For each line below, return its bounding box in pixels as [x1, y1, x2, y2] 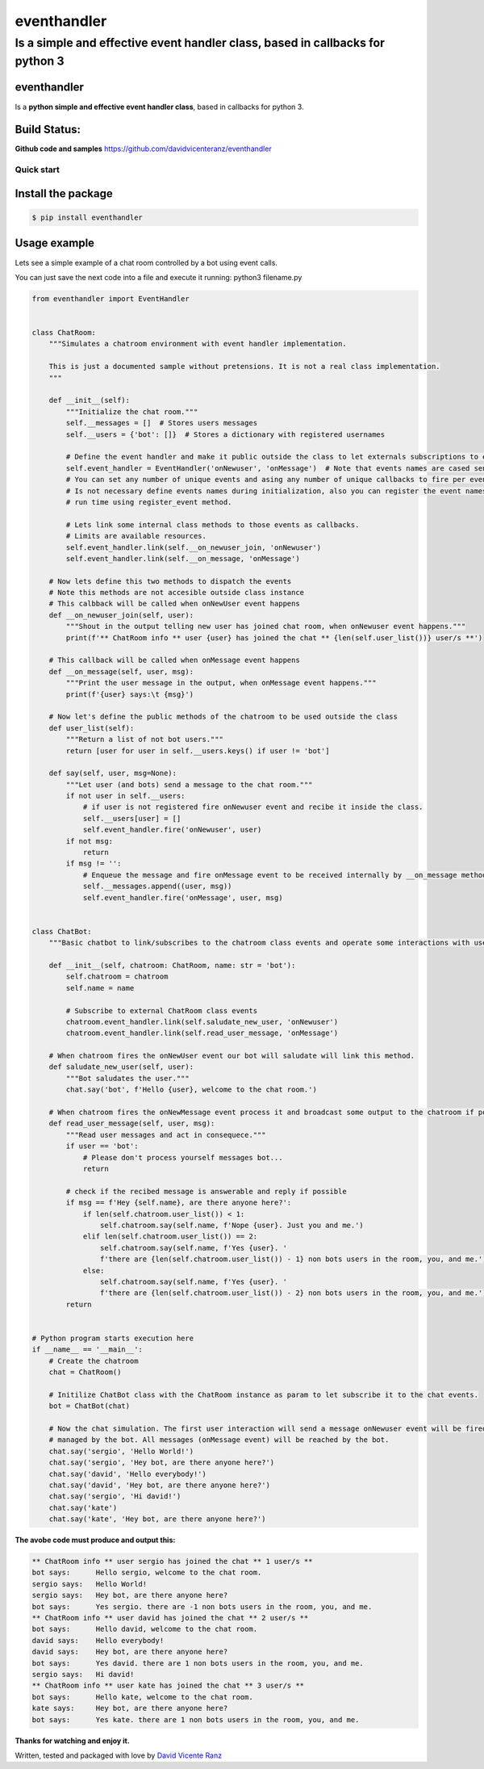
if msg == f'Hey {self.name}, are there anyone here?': [65, 1198, 292, 1207]
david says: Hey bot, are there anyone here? [31, 1647, 228, 1657]
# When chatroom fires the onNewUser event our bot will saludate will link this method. [48, 1051, 415, 1061]
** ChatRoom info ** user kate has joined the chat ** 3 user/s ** [31, 1681, 305, 1691]
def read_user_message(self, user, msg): [48, 1119, 215, 1128]
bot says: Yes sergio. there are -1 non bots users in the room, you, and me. [31, 1602, 373, 1611]
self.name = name [65, 983, 135, 992]
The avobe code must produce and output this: [15, 1535, 176, 1545]
